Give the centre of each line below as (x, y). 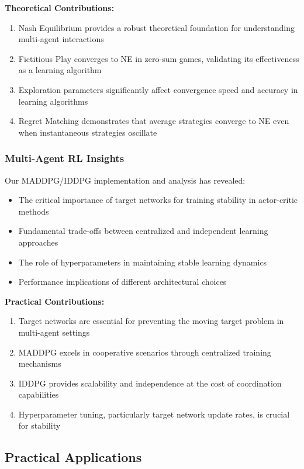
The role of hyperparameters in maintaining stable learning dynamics (143, 262)
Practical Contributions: (55, 301)
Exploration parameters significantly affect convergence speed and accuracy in (158, 89)
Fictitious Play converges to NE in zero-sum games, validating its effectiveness (159, 58)
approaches (38, 242)
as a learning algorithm (60, 70)
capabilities (39, 394)
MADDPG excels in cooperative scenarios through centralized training (145, 352)
